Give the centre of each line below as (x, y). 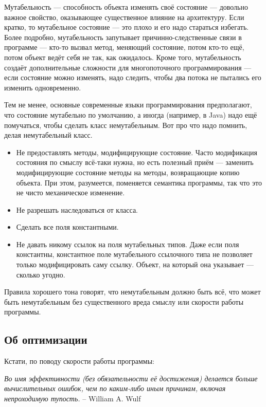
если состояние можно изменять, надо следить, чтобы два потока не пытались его (133, 77)
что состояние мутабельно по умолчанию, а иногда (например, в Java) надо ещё (131, 114)
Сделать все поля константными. (67, 227)
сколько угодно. (41, 274)
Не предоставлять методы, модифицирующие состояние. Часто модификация (137, 152)
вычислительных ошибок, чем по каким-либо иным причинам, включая (115, 388)
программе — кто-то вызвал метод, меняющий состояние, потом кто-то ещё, (124, 47)
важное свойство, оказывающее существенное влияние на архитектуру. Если (124, 17)
